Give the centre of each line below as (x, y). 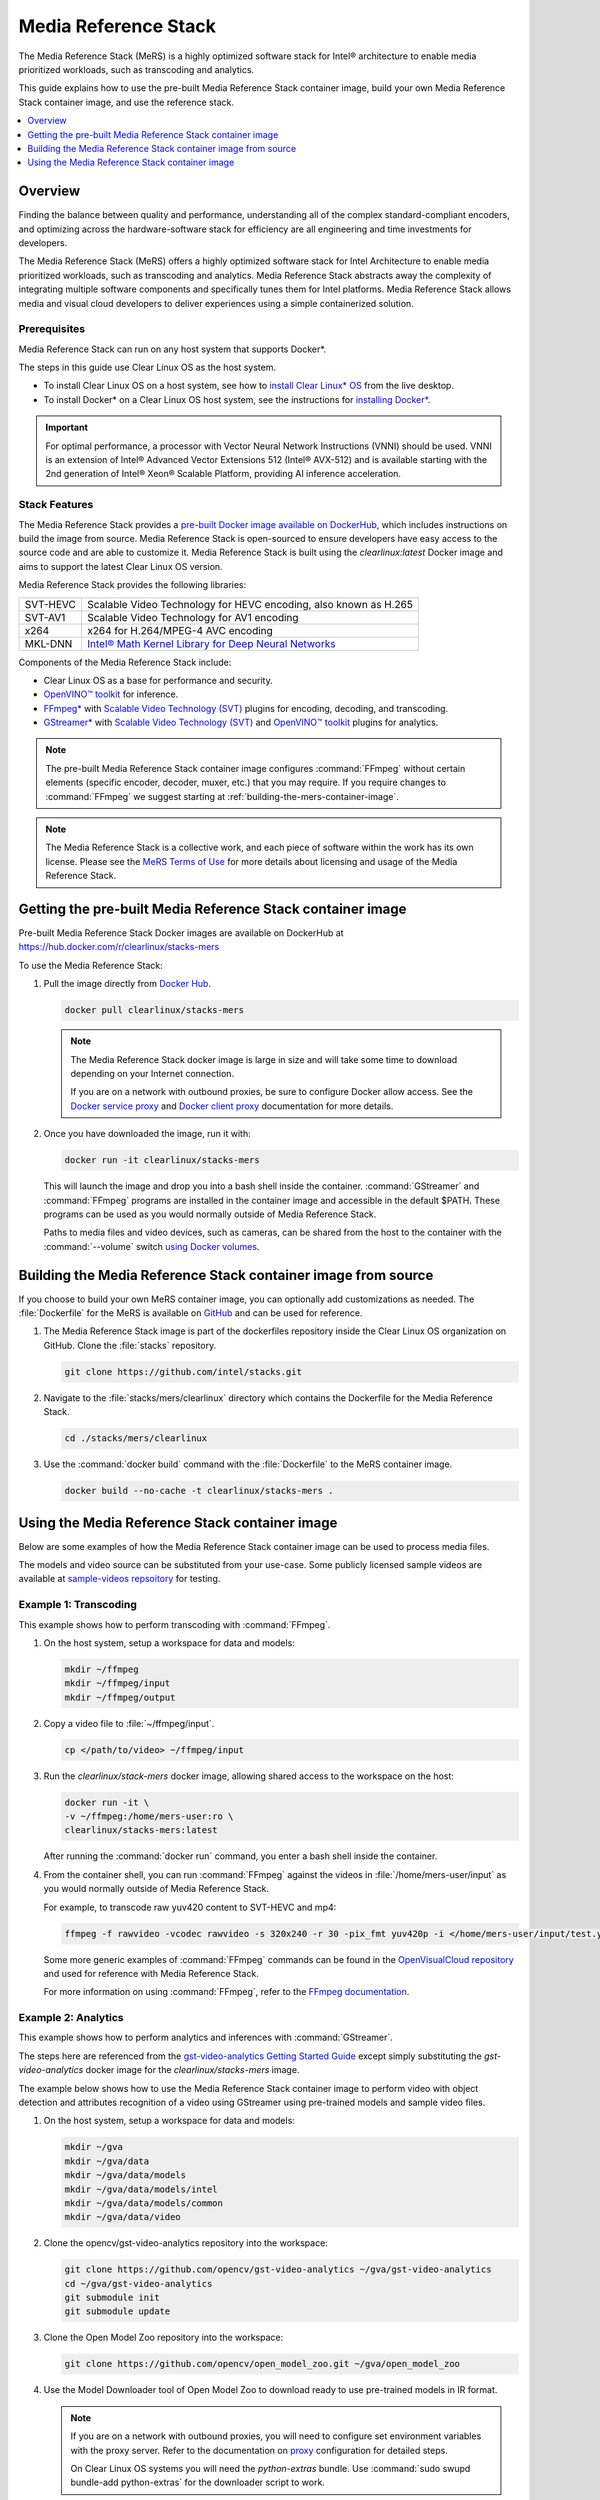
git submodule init (112, 2298)
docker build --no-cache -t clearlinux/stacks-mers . (199, 1491)
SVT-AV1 (45, 617)
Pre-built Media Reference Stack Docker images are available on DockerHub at (181, 933)
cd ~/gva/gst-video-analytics (138, 2283)
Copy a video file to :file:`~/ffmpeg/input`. (129, 1723)
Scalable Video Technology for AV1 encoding (192, 617)
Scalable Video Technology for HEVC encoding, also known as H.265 (250, 604)
